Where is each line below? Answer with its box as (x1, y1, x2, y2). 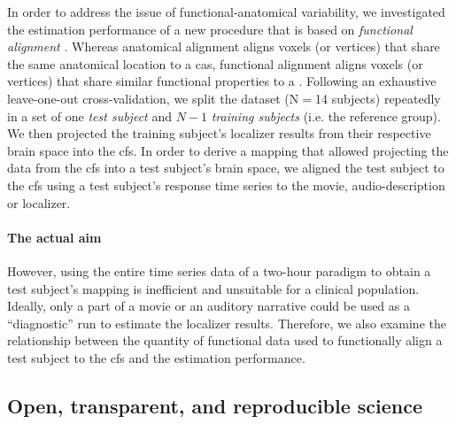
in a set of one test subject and (7, 106, 172, 125)
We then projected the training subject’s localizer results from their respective (7, 124, 431, 143)
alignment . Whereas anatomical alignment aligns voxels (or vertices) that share (7, 37, 440, 56)
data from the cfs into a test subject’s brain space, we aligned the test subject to (7, 158, 444, 177)
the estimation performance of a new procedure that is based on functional (7, 19, 413, 38)
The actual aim (7, 227, 102, 246)
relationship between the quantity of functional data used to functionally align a (7, 331, 443, 350)
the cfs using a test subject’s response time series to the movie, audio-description (7, 175, 445, 194)
